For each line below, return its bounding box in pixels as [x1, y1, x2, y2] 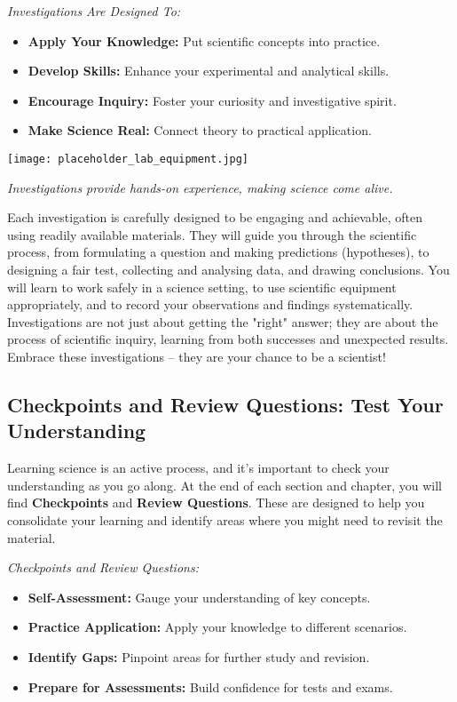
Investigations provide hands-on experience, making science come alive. [7, 178, 393, 196]
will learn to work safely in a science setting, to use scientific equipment [7, 277, 397, 296]
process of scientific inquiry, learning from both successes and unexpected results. [7, 330, 449, 348]
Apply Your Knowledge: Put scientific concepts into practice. [28, 31, 381, 50]
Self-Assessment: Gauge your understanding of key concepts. [28, 587, 371, 606]
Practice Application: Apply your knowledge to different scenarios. [28, 618, 407, 636]
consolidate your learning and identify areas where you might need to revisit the [7, 510, 443, 529]
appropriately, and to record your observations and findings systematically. [7, 295, 414, 314]
